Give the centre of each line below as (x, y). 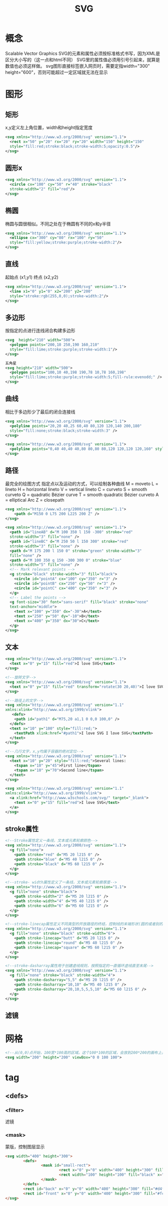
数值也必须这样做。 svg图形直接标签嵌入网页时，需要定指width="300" (77, 66)
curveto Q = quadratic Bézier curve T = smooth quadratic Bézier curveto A (82, 495)
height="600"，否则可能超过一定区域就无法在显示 (56, 72)
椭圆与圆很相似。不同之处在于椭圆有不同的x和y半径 (58, 223)
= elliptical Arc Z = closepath (35, 500)
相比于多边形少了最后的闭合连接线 (40, 412)
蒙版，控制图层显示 (25, 1147)
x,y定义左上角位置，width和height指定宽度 (49, 127)
